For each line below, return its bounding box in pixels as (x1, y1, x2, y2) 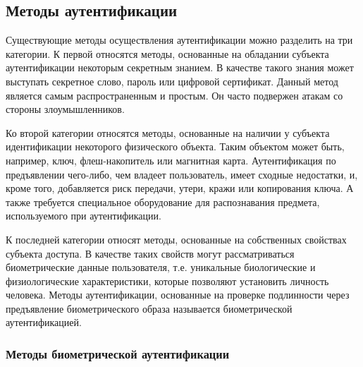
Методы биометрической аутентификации (6, 345, 230, 362)
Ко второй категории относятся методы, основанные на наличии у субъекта (6, 125, 330, 140)
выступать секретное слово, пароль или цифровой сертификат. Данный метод (6, 73, 338, 88)
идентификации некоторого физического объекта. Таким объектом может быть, (6, 139, 345, 154)
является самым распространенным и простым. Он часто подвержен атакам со (6, 88, 343, 102)
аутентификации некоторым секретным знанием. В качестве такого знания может (6, 60, 354, 75)
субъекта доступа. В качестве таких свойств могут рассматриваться (6, 246, 295, 260)
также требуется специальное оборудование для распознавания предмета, (6, 194, 320, 209)
